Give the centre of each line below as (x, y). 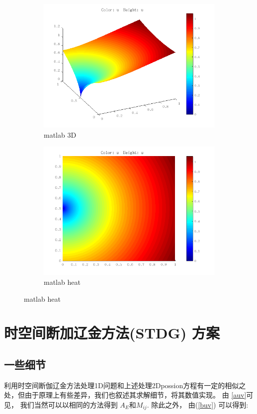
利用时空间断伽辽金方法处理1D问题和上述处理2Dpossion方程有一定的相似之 (125, 385)
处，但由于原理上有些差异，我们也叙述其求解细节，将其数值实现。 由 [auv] (125, 395)
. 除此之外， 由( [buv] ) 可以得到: (198, 404)
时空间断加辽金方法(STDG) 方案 (112, 333)
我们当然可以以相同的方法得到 (69, 404)
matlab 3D (60, 134)
